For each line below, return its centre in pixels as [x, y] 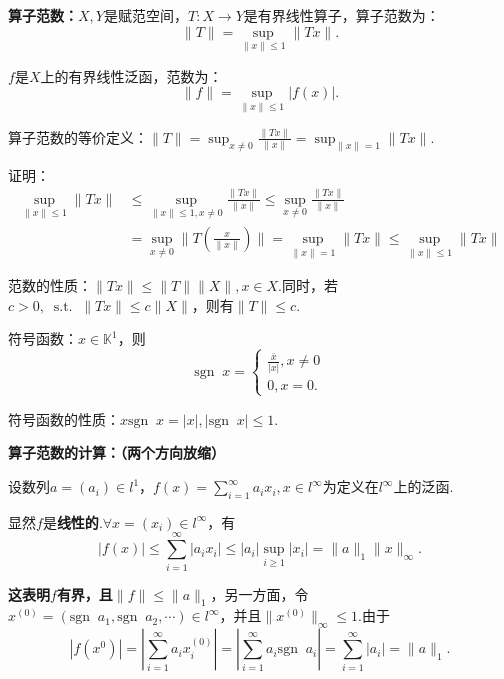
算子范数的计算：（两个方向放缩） [116, 452]
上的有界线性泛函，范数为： [131, 75]
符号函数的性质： [64, 418]
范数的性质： [50, 285]
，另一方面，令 [259, 593]
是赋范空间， [145, 15]
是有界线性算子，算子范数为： [341, 15]
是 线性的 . [72, 521]
